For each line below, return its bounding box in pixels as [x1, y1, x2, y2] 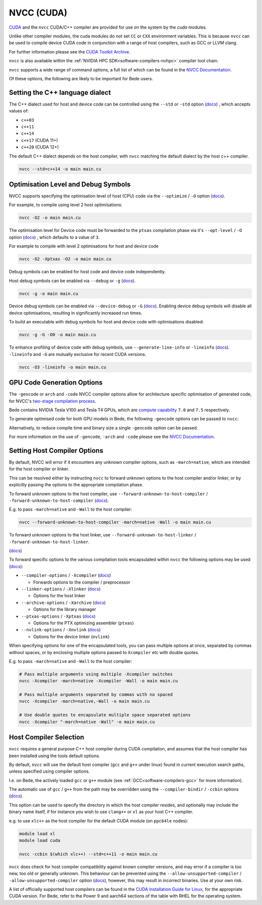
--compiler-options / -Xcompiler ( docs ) [21, 572, 111, 578]
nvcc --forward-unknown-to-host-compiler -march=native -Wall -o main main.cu [19, 519, 211, 525]
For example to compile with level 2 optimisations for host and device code [9, 243, 159, 249]
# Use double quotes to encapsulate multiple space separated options [19, 712, 191, 718]
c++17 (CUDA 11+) [21, 137, 58, 143]
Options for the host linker [33, 593, 86, 599]
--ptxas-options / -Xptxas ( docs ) [21, 613, 96, 619]
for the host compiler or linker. [9, 466, 69, 472]
